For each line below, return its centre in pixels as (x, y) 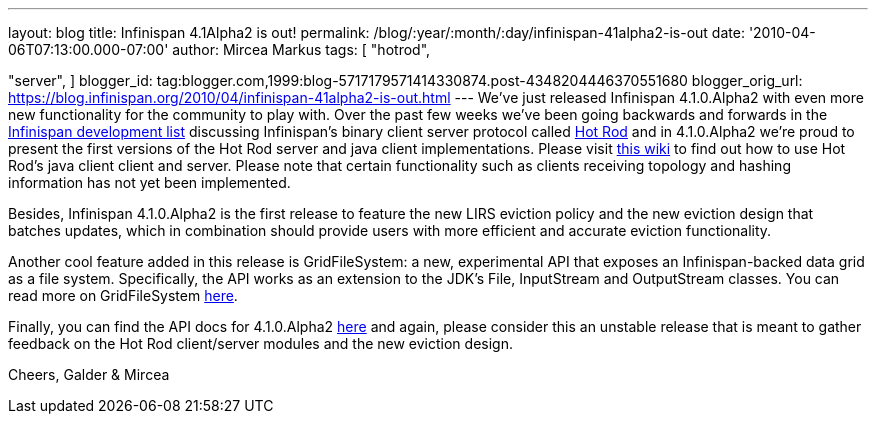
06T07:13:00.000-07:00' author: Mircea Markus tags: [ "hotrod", (219, 49)
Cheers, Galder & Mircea (89, 374)
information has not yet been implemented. (149, 182)
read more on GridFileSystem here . (123, 295)
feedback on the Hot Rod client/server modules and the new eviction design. (260, 343)
